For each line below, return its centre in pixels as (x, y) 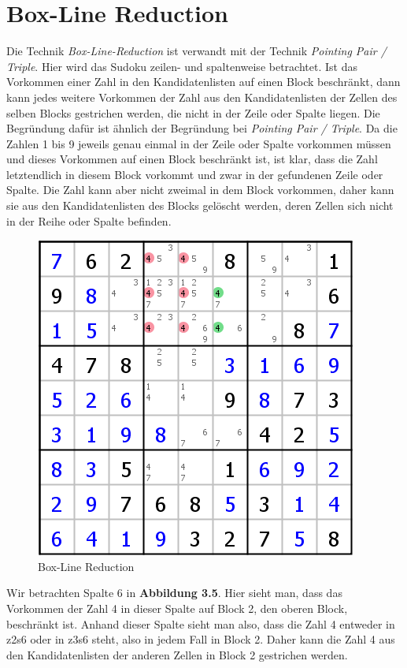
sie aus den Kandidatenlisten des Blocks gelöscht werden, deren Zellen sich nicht (200, 205)
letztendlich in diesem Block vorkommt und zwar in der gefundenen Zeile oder (195, 174)
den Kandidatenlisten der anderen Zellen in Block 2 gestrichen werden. (177, 654)
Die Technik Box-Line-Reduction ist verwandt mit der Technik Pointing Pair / (196, 51)
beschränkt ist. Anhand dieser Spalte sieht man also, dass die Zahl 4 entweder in (201, 623)
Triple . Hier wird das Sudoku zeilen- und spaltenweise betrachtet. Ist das (182, 66)
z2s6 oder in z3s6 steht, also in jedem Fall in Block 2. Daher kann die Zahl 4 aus (201, 639)
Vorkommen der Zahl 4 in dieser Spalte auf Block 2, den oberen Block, (177, 608)
